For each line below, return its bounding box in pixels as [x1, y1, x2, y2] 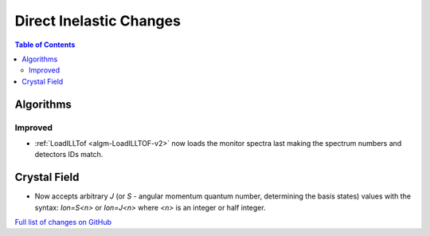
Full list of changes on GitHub [14, 217, 111, 226]
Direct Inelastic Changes [14, 12, 181, 29]
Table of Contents [14, 40, 76, 49]
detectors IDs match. [34, 150, 104, 159]
